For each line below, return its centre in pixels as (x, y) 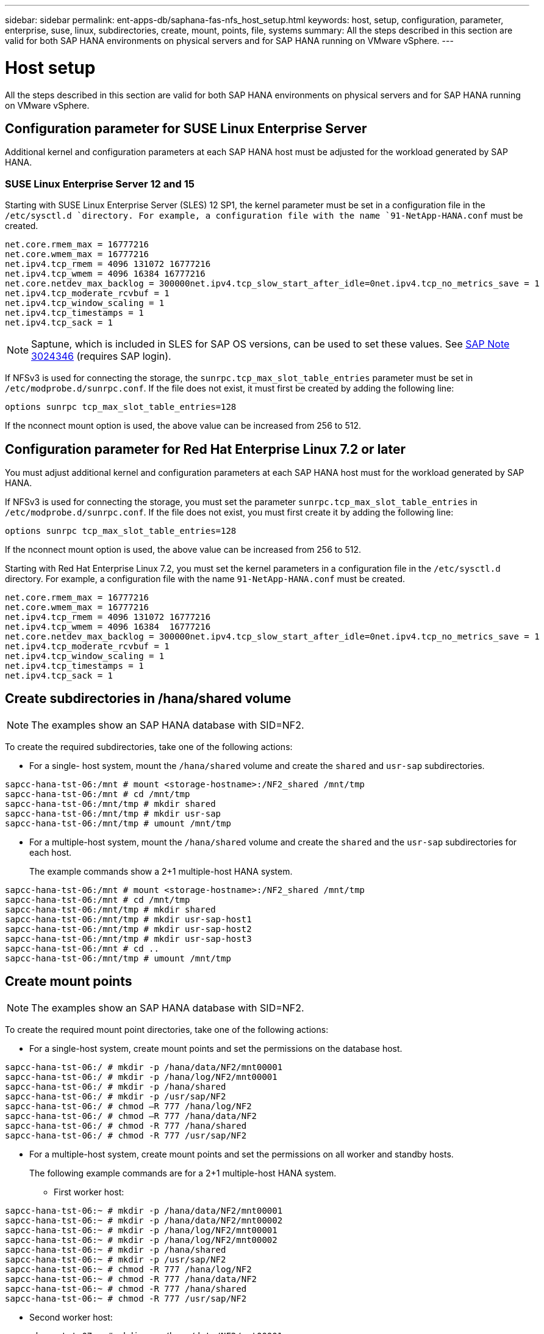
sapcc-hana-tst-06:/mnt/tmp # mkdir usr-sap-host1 (128, 919)
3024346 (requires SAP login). (101, 356)
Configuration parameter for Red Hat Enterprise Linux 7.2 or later (206, 449)
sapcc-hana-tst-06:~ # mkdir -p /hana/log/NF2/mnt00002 (141, 1240)
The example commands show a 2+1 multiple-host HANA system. (161, 871)
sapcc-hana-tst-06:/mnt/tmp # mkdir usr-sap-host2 (128, 929)
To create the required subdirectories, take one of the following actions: (149, 746)
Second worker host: (71, 1317)
